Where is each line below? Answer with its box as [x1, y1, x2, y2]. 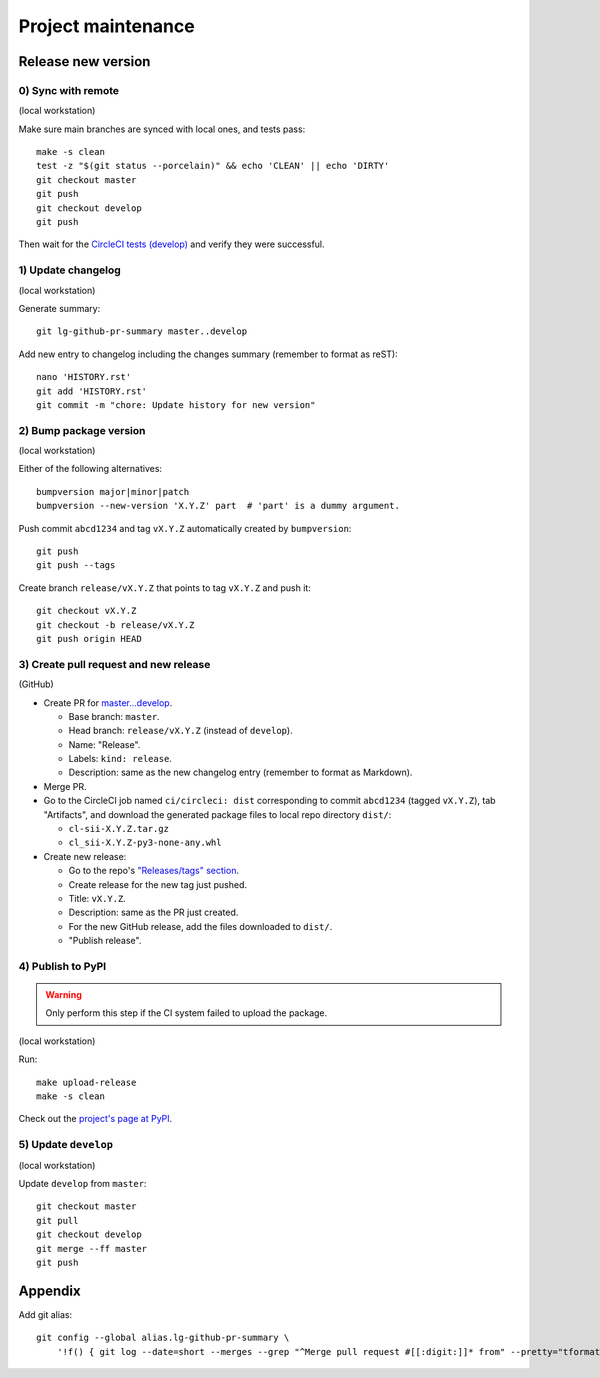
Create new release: [43, 850, 127, 862]
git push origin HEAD [36, 633, 142, 644]
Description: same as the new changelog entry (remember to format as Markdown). [68, 766, 413, 779]
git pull [36, 1215, 79, 1226]
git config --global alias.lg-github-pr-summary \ [36, 1332, 290, 1344]
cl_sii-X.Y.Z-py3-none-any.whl [68, 837, 222, 849]
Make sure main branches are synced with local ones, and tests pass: [18, 123, 306, 135]
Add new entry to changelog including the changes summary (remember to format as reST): [18, 348, 399, 360]
